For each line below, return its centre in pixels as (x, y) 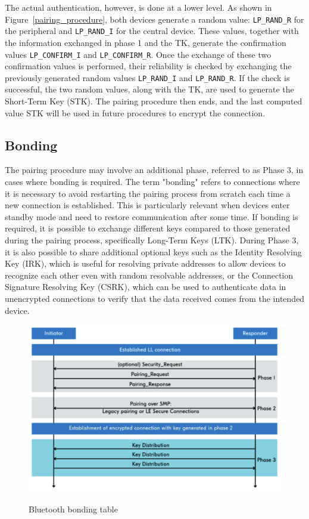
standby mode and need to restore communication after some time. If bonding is (152, 216)
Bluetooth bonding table (73, 509)
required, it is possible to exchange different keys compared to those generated (148, 228)
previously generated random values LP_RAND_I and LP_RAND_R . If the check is (147, 77)
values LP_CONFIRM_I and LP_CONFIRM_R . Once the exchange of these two (138, 54)
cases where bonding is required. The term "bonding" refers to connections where (152, 181)
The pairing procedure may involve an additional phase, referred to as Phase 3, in (154, 170)
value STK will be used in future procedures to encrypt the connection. (135, 112)
